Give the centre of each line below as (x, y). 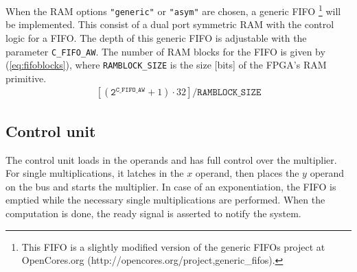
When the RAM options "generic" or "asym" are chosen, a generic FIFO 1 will (173, 10)
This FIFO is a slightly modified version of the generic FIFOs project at (173, 246)
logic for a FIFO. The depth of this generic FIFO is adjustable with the (156, 37)
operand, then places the (247, 173)
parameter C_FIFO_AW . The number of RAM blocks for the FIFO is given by (165, 51)
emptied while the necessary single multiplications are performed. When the (165, 200)
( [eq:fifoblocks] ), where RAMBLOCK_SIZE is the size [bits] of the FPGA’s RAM (166, 65)
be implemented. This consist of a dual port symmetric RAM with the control (170, 24)
